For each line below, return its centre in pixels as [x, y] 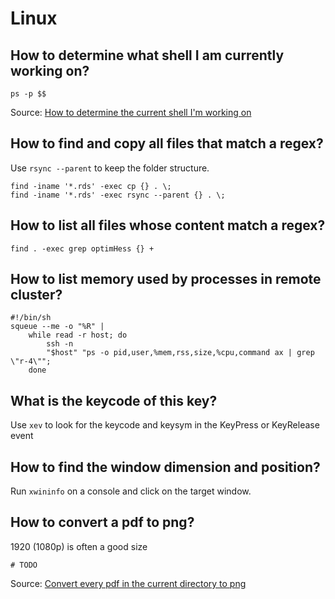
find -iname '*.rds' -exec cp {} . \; [91, 186]
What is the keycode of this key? [114, 400]
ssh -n [60, 344]
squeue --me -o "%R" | [57, 327]
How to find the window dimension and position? [165, 467]
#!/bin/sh [31, 318]
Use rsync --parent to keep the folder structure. [110, 168]
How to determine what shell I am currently [147, 55]
